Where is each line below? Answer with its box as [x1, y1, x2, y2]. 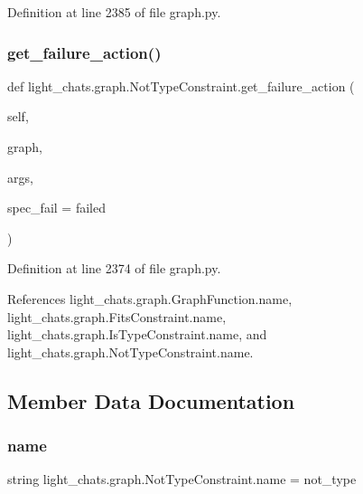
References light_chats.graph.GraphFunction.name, [7, 289, 293, 308]
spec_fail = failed [7, 198, 106, 217]
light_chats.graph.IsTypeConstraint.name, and [7, 325, 267, 344]
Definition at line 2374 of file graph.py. [7, 259, 221, 278]
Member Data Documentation [7, 386, 295, 414]
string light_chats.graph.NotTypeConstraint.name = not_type [7, 470, 357, 489]
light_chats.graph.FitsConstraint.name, [7, 307, 227, 326]
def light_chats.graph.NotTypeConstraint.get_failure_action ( [7, 76, 355, 95]
